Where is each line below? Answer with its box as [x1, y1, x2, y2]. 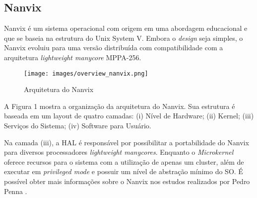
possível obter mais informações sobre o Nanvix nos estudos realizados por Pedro [4, 176, 250, 186]
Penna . [4, 186, 27, 196]
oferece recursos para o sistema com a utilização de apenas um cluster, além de [4, 156, 244, 167]
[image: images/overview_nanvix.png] [24, 70, 148, 77]
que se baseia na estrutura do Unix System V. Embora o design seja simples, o [4, 32, 243, 43]
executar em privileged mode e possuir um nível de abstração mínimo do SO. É [4, 166, 243, 177]
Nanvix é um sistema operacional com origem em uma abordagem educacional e [4, 23, 248, 33]
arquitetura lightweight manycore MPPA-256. [4, 52, 141, 62]
